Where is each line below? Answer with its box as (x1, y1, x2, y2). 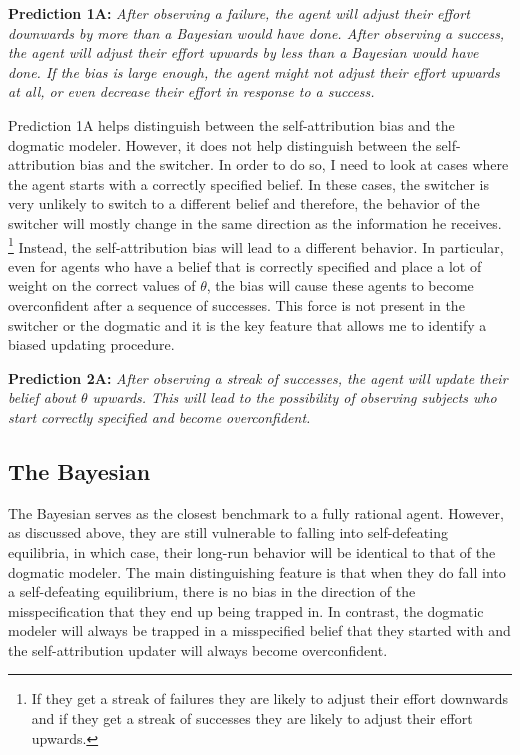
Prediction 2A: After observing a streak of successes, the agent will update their (8, 367, 508, 388)
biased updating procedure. (8, 334, 175, 355)
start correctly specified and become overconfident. (8, 406, 311, 427)
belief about (8, 387, 76, 408)
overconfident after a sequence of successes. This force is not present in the (8, 294, 465, 315)
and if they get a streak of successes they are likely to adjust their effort (31, 708, 473, 729)
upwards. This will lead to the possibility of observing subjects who (92, 387, 497, 408)
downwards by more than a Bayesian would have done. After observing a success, (8, 22, 505, 43)
